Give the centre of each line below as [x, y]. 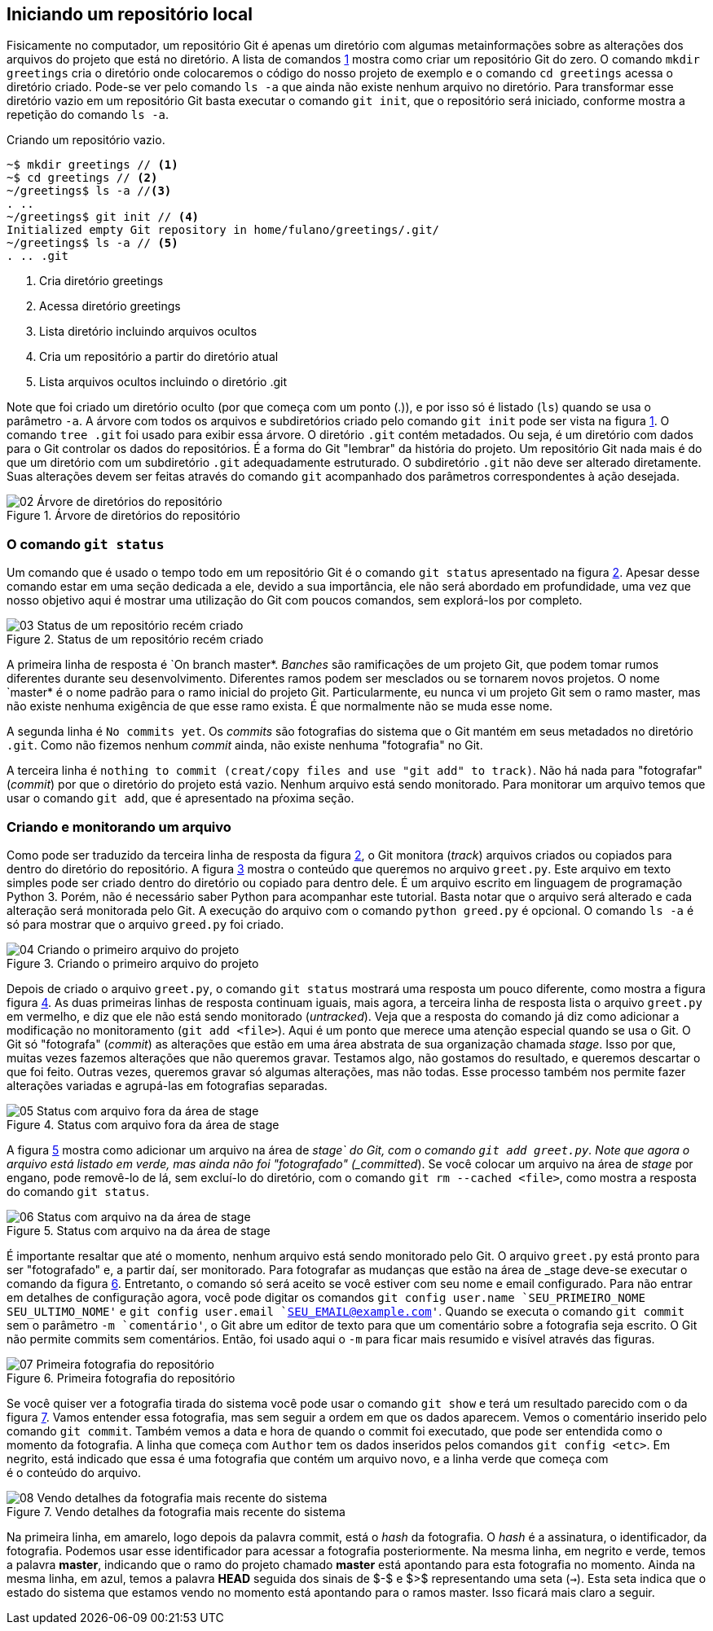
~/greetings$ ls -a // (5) [92, 243]
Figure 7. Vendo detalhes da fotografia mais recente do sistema [176, 1511]
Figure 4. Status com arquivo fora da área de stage [143, 1124]
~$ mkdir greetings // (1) [92, 165]
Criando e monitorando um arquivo [119, 826]
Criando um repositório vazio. [86, 140]
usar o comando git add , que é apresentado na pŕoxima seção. [180, 798]
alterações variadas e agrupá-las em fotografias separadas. [167, 1085]
